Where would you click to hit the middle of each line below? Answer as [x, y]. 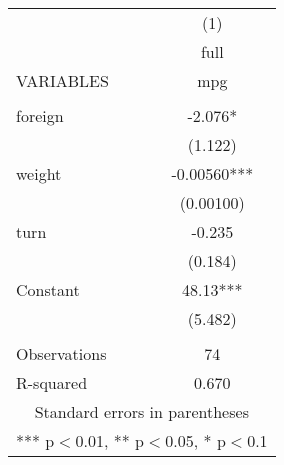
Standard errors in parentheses [141, 411]
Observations [61, 353]
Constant [48, 289]
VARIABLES [62, 80]
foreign [40, 115]
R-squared [52, 382]
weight [39, 173]
